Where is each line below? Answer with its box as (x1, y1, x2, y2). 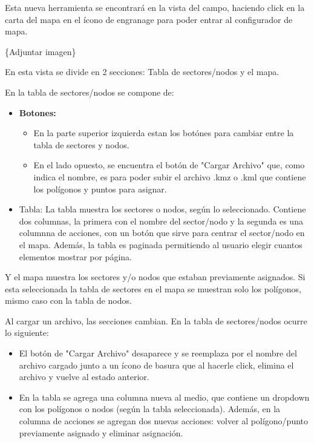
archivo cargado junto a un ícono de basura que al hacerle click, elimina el (19, 358, 294, 371)
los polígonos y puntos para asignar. (33, 182, 167, 195)
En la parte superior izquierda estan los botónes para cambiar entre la (33, 126, 294, 139)
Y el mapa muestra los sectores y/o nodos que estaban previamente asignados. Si (5, 271, 306, 283)
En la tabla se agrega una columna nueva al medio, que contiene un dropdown (19, 390, 310, 403)
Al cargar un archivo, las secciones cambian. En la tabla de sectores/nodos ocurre (5, 314, 307, 327)
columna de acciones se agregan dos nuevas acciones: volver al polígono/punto (19, 415, 308, 427)
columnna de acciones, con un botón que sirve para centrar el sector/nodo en (19, 226, 305, 239)
